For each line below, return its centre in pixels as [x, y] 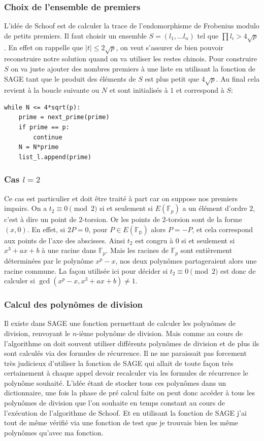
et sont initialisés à [139, 90]
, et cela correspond [222, 229]
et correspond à [200, 90]
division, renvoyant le [37, 333]
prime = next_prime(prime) [64, 117]
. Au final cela [238, 78]
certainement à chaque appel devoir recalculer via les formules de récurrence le [126, 373]
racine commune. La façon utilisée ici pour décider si [86, 270]
